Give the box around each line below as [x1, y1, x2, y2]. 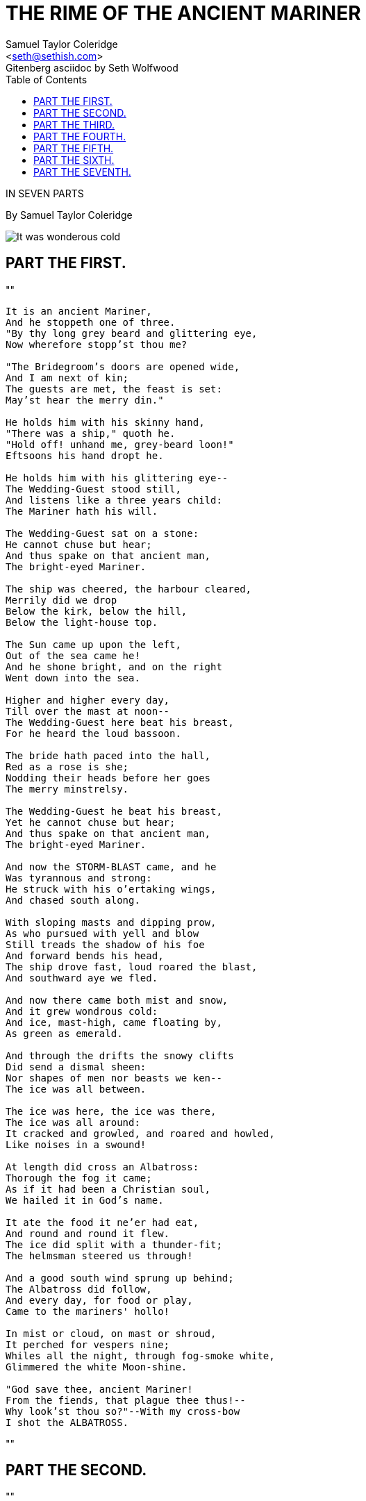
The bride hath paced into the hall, [6, 749, 211, 761]
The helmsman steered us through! [6, 1250, 193, 1261]
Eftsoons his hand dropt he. [6, 449, 164, 461]
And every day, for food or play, [6, 1294, 193, 1306]
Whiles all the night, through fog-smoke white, [6, 1350, 275, 1361]
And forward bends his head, [6, 949, 164, 961]
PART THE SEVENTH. [33, 165, 131, 178]
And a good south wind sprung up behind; [6, 1272, 234, 1284]
